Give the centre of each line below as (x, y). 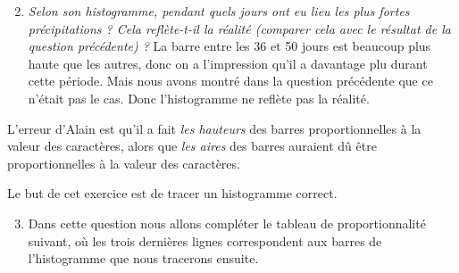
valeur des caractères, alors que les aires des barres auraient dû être (192, 146)
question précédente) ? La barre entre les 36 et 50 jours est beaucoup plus (229, 46)
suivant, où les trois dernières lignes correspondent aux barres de (205, 240)
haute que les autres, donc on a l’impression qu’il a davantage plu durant (228, 63)
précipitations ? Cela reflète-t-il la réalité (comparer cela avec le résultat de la (239, 28)
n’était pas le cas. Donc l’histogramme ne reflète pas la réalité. (199, 98)
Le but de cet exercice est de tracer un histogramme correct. (172, 193)
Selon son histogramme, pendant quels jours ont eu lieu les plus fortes (219, 11)
